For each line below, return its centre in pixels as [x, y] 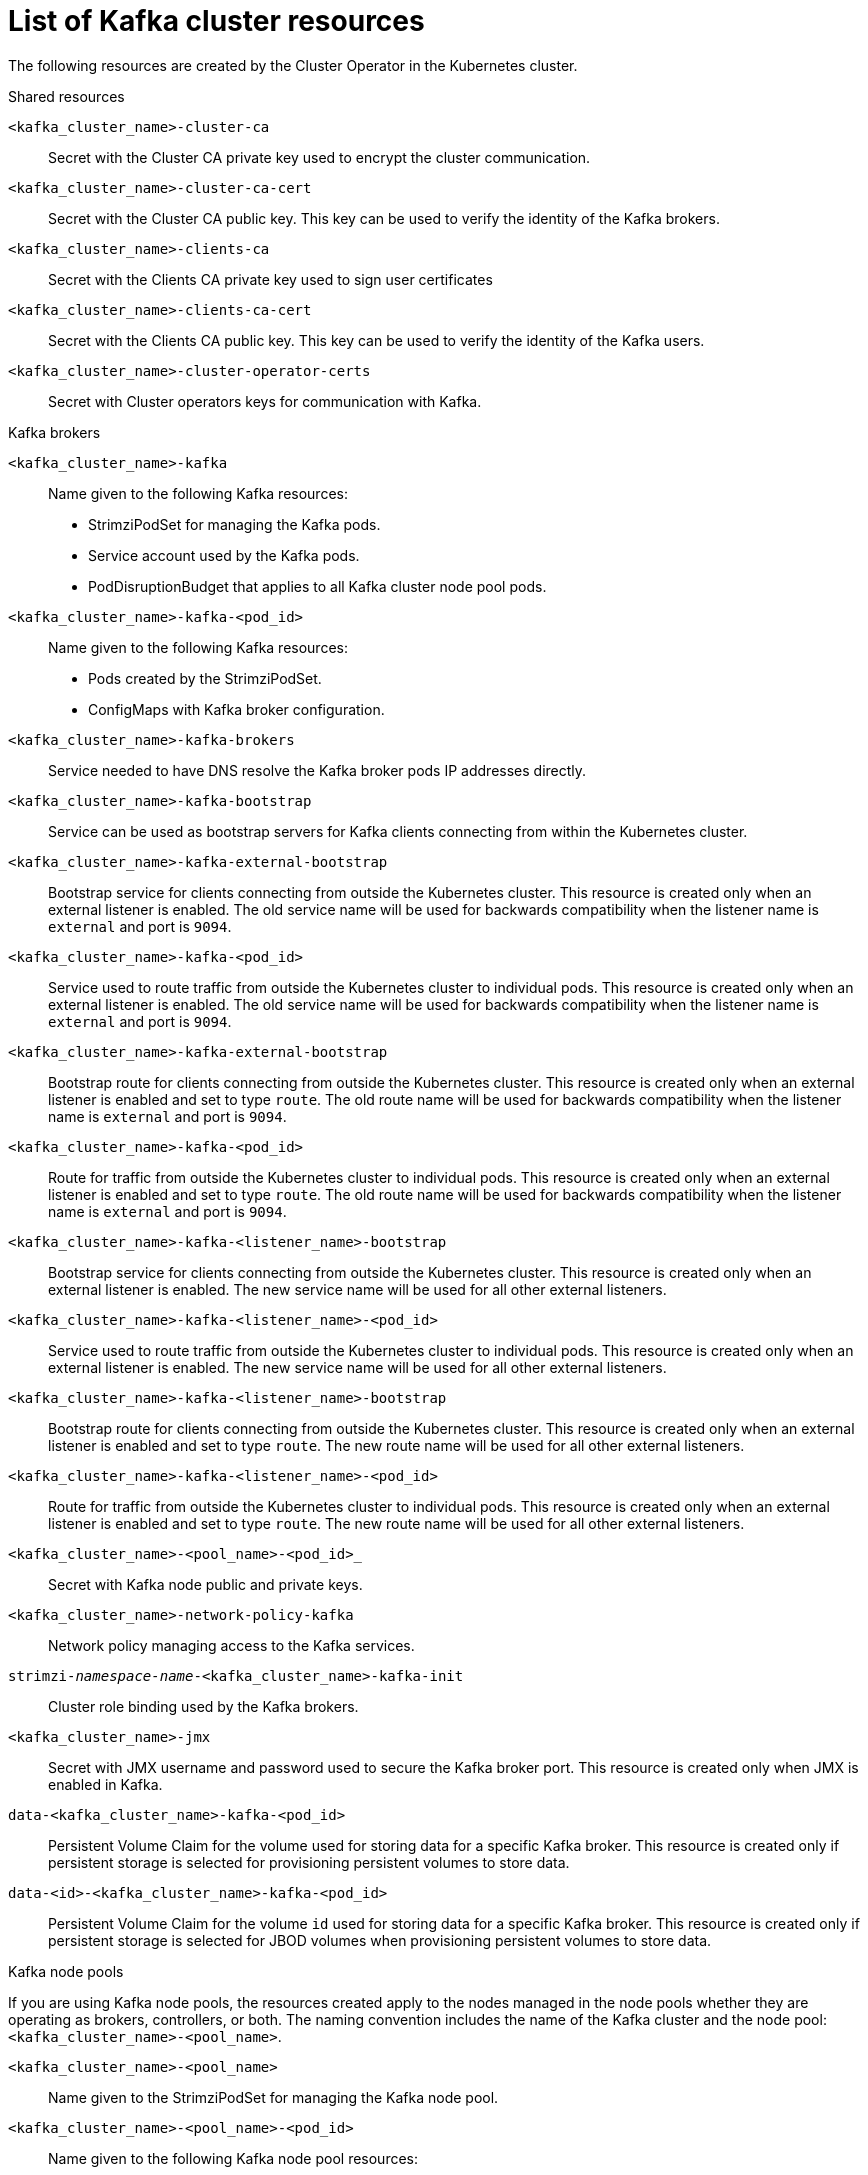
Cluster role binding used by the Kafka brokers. [203, 1706]
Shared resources [66, 96]
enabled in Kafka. [105, 1784]
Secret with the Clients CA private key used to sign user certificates [270, 279]
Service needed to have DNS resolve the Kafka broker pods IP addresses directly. [317, 770]
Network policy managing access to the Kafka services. [231, 1645]
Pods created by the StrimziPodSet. [205, 678]
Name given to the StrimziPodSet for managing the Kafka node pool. [273, 2097]
